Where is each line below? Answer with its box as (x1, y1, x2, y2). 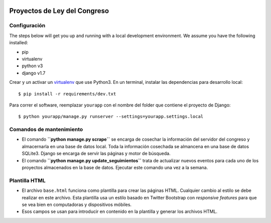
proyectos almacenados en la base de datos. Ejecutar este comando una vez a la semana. (22, 164, 208, 170)
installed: (9, 40, 29, 46)
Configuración (9, 22, 46, 29)
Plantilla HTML (9, 177, 46, 184)
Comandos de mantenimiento (9, 126, 83, 133)
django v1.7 (22, 70, 46, 76)
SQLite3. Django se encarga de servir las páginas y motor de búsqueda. (22, 151, 171, 157)
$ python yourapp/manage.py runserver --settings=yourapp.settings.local (18, 114, 204, 120)
